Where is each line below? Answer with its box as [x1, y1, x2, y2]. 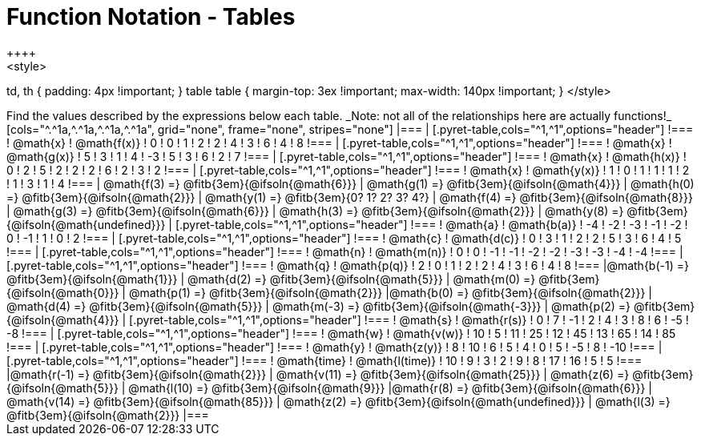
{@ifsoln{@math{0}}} [6, 285, 119, 299]
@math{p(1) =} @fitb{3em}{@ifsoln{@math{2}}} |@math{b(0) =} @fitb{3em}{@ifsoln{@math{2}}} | [128, 285, 652, 299]
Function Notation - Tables [6, 3, 296, 30]
